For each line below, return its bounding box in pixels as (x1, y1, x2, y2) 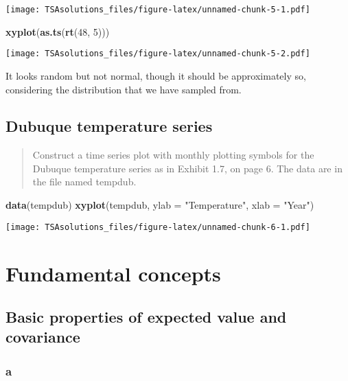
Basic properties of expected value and (5, 306, 287, 327)
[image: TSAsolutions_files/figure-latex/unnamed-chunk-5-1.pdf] (5, 5, 310, 14)
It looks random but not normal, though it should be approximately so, (5, 68, 306, 82)
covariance (5, 326, 80, 347)
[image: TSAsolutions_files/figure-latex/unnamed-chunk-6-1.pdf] (5, 222, 310, 232)
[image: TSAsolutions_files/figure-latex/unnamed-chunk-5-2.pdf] (5, 49, 310, 59)
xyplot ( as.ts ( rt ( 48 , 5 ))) (5, 24, 110, 38)
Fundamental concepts (5, 259, 221, 287)
